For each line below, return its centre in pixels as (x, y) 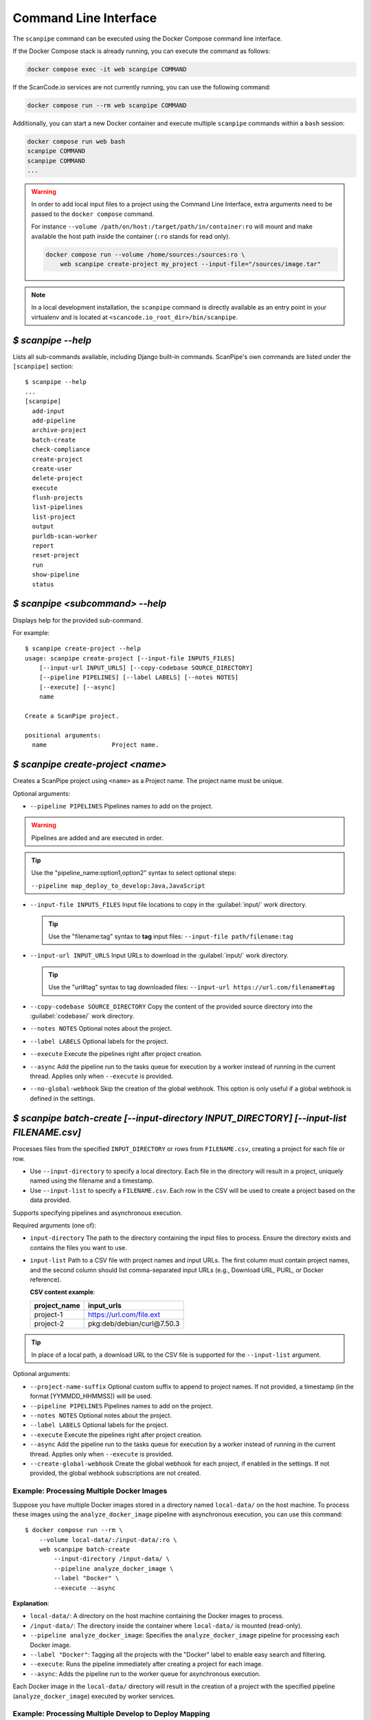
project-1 (48, 1314)
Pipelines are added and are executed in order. (97, 838)
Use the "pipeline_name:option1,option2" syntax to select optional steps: (134, 873)
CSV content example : (63, 1292)
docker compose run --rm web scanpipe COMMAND (107, 105)
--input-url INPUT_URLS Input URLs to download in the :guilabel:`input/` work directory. (159, 956)
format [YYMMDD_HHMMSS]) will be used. (91, 1396)
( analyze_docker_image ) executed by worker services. (94, 1696)
